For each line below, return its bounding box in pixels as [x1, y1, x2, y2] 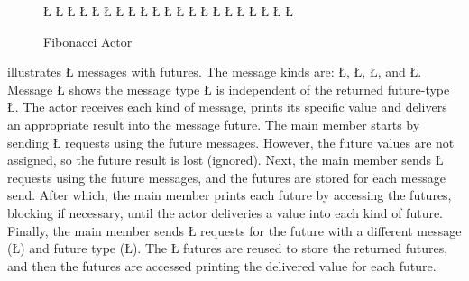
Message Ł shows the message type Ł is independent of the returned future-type [7, 79, 450, 98]
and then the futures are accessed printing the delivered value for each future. [7, 256, 437, 275]
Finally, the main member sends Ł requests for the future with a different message [7, 221, 462, 240]
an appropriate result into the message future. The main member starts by [7, 114, 420, 133]
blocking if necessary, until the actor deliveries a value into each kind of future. [7, 203, 444, 222]
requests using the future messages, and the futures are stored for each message [7, 168, 446, 186]
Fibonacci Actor [43, 32, 133, 50]
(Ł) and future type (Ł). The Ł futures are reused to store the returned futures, [7, 239, 448, 258]
